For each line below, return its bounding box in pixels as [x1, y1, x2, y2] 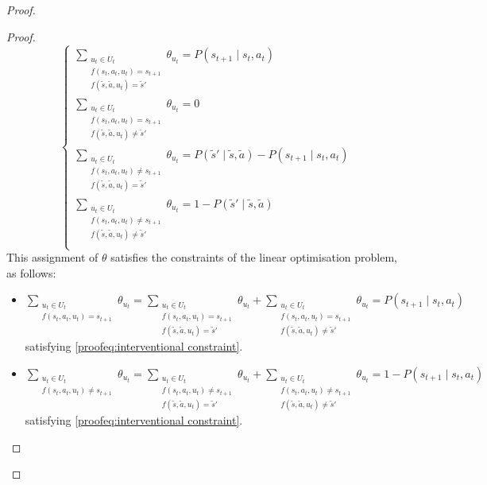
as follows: [6, 264, 56, 281]
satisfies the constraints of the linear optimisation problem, [110, 249, 397, 266]
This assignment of [6, 249, 99, 266]
